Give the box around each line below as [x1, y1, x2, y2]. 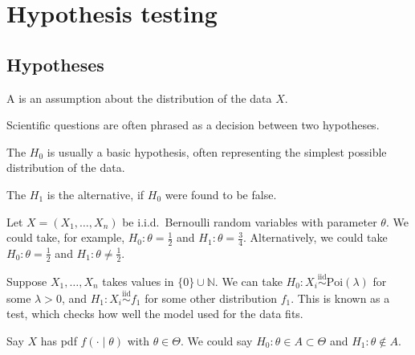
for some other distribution [144, 289, 277, 306]
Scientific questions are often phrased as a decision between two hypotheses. [6, 116, 380, 133]
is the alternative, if [47, 186, 144, 202]
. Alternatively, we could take [243, 229, 388, 246]
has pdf [40, 333, 77, 349]
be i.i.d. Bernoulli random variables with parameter [122, 213, 377, 230]
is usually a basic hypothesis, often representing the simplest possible [47, 143, 387, 160]
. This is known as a [291, 289, 390, 306]
